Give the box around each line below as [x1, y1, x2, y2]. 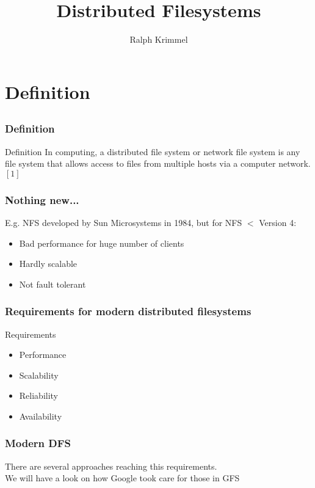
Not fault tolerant [19, 277, 86, 290]
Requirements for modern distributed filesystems [5, 304, 252, 319]
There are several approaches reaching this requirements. [5, 459, 217, 472]
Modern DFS [5, 435, 71, 451]
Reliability [19, 389, 59, 402]
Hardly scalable [19, 257, 78, 270]
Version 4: [259, 216, 297, 228]
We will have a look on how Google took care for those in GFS [5, 472, 240, 484]
